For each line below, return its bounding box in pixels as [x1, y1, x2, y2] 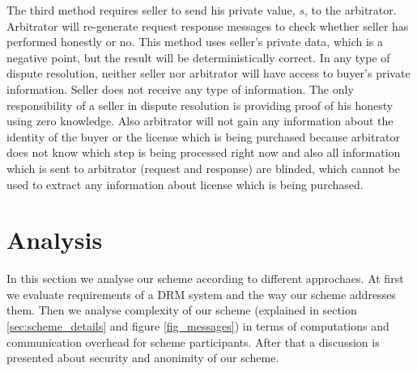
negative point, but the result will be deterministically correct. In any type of [6, 48, 390, 65]
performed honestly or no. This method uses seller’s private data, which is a [6, 33, 384, 50]
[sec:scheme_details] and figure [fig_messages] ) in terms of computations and [6, 318, 389, 335]
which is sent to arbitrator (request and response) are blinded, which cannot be [6, 159, 400, 176]
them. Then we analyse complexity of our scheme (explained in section [6, 301, 357, 318]
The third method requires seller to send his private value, [6, 2, 296, 18]
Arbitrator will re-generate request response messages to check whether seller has [6, 17, 409, 34]
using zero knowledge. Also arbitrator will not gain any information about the [6, 112, 394, 129]
